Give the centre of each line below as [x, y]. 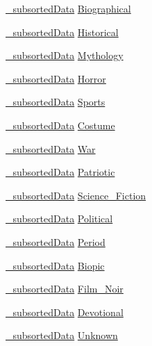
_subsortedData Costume [60, 125]
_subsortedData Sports [56, 102]
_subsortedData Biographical [68, 8]
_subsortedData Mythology [65, 55]
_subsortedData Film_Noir [65, 289]
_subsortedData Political [59, 219]
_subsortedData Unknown [62, 335]
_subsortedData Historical [62, 32]
